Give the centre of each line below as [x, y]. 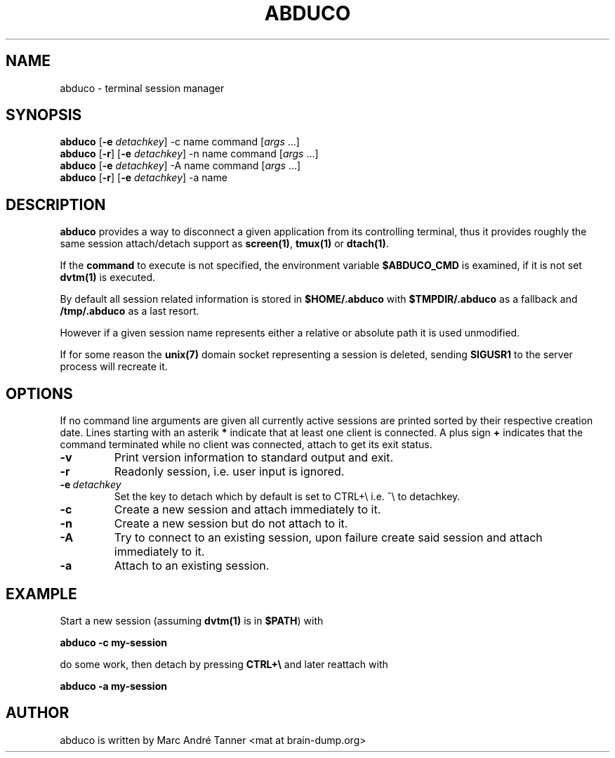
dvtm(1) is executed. [107, 277]
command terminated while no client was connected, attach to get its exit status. [246, 445]
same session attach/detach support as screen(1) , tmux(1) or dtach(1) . [224, 244]
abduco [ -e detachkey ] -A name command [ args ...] [180, 166]
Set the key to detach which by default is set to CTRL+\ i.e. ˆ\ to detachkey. [287, 497]
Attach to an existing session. [192, 566]
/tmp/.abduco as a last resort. [130, 311]
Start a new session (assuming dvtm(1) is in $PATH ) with [192, 620]
